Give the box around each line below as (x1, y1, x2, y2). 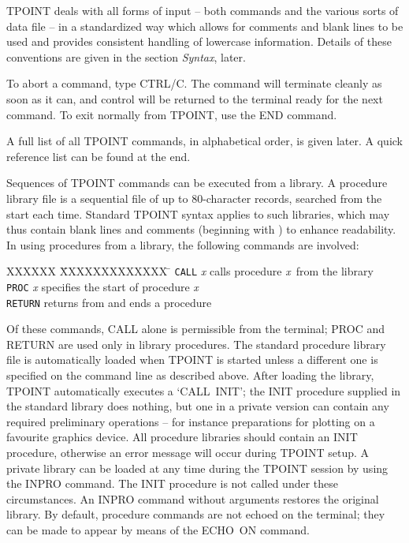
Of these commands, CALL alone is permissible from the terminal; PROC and (6, 320, 385, 337)
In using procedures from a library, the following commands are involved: (6, 236, 359, 253)
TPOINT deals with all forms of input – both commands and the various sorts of (6, 2, 399, 18)
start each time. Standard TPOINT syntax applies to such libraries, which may (6, 205, 390, 222)
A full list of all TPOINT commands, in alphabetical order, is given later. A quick (6, 133, 403, 149)
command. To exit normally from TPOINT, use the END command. (6, 106, 337, 122)
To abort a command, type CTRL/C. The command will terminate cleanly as (6, 75, 382, 92)
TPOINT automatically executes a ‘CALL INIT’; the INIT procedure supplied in (6, 382, 401, 399)
